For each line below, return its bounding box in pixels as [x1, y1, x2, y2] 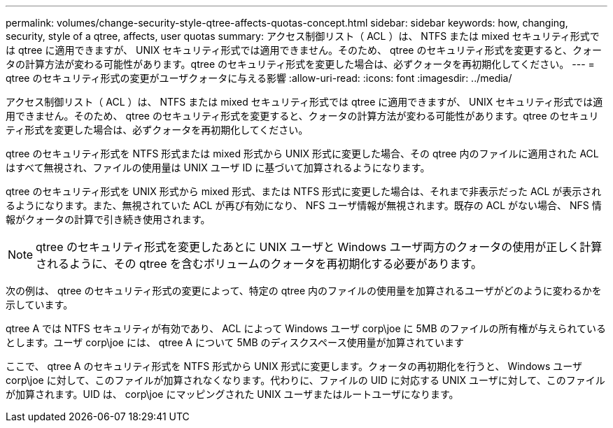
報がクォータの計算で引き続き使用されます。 [6, 213, 211, 225]
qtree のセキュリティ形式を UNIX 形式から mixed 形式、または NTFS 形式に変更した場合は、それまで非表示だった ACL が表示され [6, 185, 602, 197]
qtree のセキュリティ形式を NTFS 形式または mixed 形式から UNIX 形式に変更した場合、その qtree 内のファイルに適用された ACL [6, 148, 599, 159]
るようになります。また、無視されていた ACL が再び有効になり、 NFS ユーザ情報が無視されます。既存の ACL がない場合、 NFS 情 [6, 199, 602, 211]
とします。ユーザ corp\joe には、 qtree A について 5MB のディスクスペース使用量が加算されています [6, 336, 464, 348]
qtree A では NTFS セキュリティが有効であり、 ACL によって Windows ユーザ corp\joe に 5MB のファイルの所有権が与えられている [6, 322, 607, 334]
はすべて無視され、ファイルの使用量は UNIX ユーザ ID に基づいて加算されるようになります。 [6, 162, 430, 173]
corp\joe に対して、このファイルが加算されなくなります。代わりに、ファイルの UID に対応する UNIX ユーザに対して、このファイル [6, 374, 605, 386]
